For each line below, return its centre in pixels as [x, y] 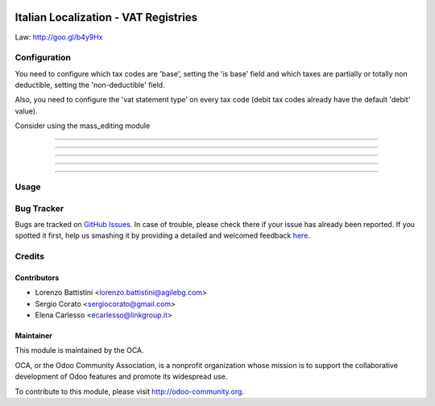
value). [26, 111]
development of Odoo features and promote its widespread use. [121, 377]
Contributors [37, 277]
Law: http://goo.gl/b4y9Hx [59, 37]
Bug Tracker [39, 208]
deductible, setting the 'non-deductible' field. [90, 85]
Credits [29, 256]
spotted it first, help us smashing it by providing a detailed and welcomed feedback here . [162, 236]
